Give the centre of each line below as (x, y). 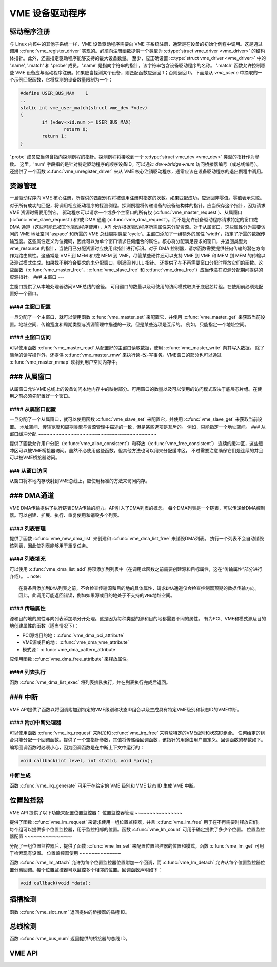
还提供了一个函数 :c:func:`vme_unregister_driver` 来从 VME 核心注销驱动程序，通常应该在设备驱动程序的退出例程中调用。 (137, 171)
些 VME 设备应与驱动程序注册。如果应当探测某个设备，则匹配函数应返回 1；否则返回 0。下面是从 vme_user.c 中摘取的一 (136, 72)
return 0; (76, 129)
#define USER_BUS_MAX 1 (54, 93)
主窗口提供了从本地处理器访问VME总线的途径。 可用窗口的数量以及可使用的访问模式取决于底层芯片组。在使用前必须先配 (136, 287)
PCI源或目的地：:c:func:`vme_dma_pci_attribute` (73, 635)
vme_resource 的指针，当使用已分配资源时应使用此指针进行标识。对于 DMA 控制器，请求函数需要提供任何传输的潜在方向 (137, 248)
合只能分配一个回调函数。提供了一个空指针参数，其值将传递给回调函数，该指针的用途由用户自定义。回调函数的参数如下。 (137, 740)
